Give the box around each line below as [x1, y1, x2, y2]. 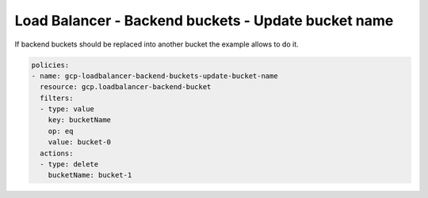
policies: [31, 60, 70, 69]
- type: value [40, 105, 95, 114]
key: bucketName [48, 115, 111, 125]
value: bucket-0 [48, 138, 111, 147]
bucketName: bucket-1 [48, 170, 132, 180]
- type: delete [40, 160, 99, 169]
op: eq [48, 126, 74, 136]
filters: [40, 93, 74, 103]
